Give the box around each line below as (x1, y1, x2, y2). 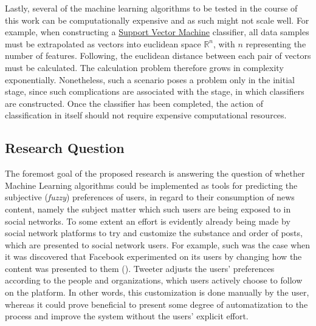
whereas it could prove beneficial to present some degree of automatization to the (5, 297, 308, 310)
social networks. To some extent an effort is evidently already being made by (5, 214, 290, 227)
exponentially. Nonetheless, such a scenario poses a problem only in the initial (5, 73, 295, 86)
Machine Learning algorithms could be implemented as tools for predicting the (5, 178, 298, 191)
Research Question (5, 138, 125, 157)
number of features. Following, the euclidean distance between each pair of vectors (5, 49, 311, 62)
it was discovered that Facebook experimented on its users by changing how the (5, 250, 302, 263)
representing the (246, 37, 306, 50)
